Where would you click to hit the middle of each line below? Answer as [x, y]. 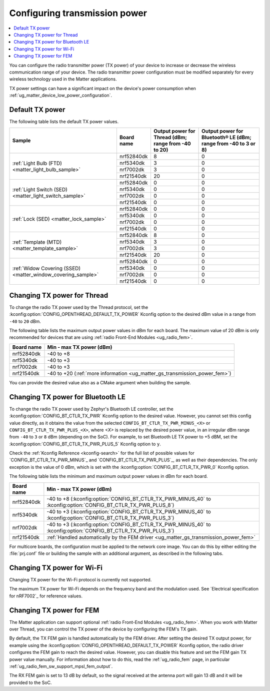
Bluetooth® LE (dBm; [227, 138]
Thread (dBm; [170, 138]
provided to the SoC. [30, 682]
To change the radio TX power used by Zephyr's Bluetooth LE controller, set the [91, 409]
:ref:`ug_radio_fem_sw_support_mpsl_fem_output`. [61, 666]
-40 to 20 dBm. [25, 321]
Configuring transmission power [78, 13]
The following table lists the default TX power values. [64, 121]
